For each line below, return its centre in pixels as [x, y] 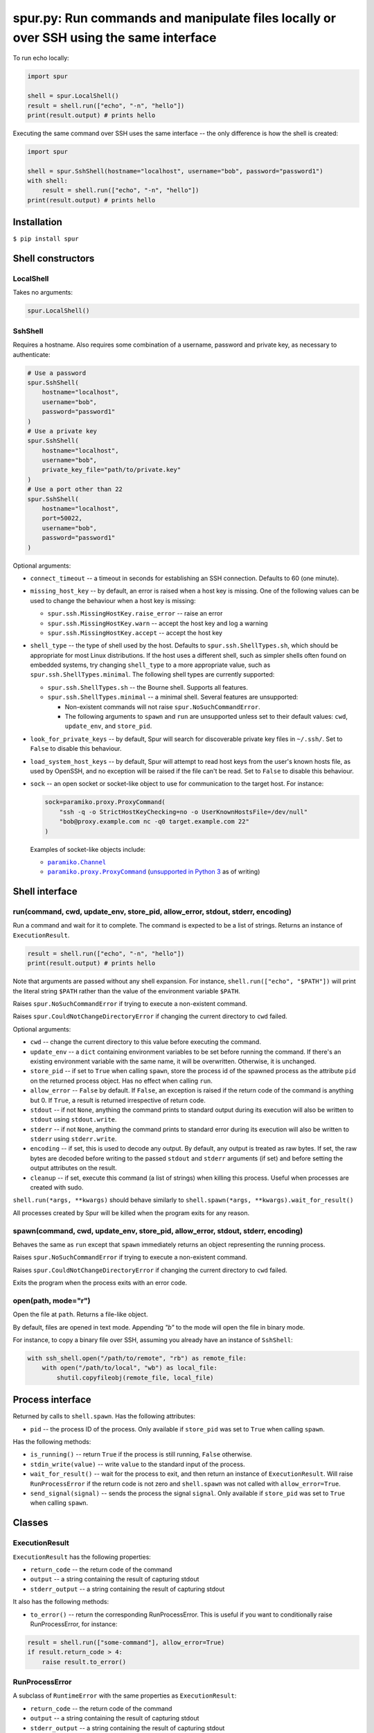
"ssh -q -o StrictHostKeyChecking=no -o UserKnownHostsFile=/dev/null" [184, 812]
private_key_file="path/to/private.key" [112, 470]
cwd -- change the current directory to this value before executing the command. [145, 1042]
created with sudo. [57, 1187]
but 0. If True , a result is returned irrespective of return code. [118, 1100]
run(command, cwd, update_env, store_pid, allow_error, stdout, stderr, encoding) [152, 912]
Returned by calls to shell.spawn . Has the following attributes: [104, 1416]
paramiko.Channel [77, 862]
